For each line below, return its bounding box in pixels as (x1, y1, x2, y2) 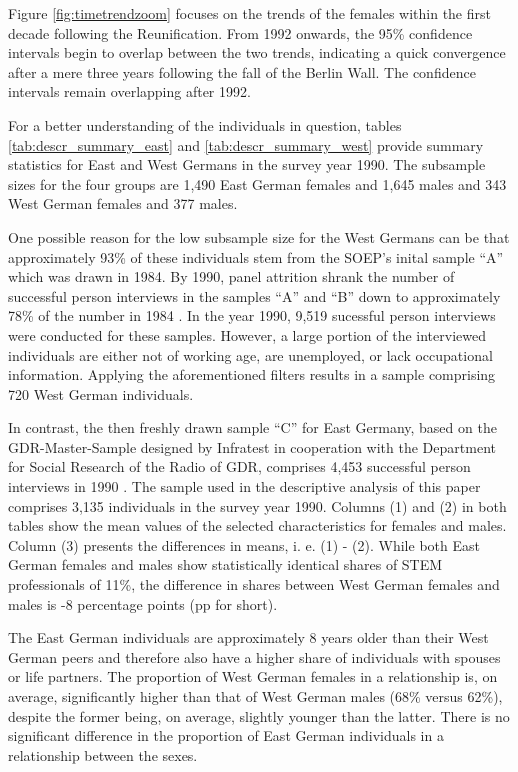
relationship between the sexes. (8, 744, 198, 765)
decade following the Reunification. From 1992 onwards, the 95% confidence (8, 22, 473, 43)
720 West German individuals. (8, 383, 194, 404)
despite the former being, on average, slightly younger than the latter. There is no (8, 705, 510, 726)
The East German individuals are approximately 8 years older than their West (8, 627, 489, 648)
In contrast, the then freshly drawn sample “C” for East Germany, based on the (8, 417, 497, 438)
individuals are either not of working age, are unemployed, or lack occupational (8, 344, 493, 365)
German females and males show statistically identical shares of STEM (8, 554, 443, 575)
